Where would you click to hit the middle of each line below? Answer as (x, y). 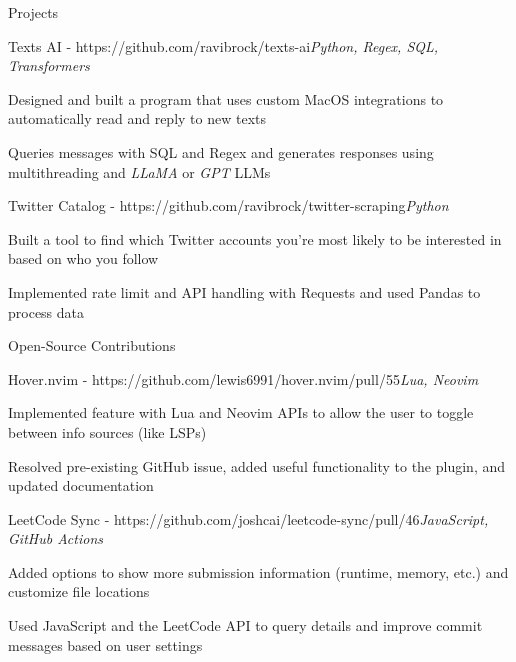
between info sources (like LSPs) (107, 431)
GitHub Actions (55, 538)
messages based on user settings (105, 644)
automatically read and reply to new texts (137, 118)
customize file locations (79, 591)
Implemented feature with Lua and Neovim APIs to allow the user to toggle (241, 412)
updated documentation (81, 485)
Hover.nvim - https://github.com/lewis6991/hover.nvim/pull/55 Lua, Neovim (243, 378)
